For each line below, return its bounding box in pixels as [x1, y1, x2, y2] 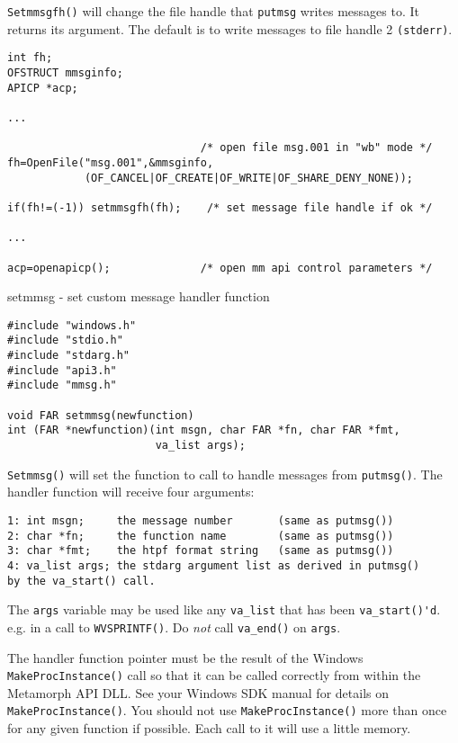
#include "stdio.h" [7, 334, 123, 347]
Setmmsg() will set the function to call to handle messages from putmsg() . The [7, 464, 443, 483]
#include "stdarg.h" [7, 349, 130, 363]
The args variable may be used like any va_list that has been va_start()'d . [7, 600, 441, 619]
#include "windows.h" [7, 318, 137, 332]
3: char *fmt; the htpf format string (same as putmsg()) [7, 544, 394, 558]
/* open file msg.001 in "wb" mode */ [200, 141, 433, 155]
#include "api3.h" [7, 363, 117, 377]
